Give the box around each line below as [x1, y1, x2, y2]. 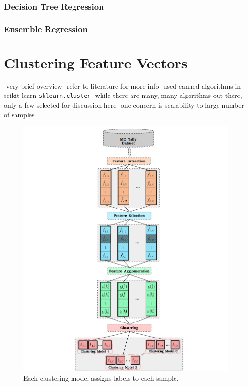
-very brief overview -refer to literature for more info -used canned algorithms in [4, 80, 241, 91]
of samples [4, 109, 35, 119]
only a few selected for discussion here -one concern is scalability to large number [4, 100, 244, 110]
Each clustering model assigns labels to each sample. [23, 373, 179, 383]
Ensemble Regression [4, 22, 88, 34]
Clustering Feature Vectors [4, 52, 188, 72]
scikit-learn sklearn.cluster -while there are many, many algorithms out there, [4, 90, 242, 100]
